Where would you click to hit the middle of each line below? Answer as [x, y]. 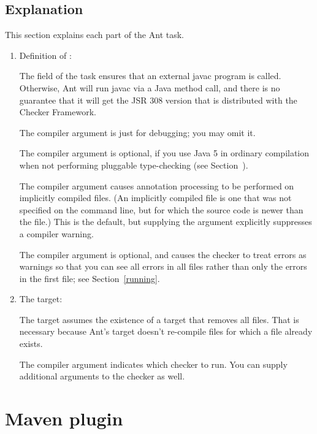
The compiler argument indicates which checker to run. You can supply [153, 364]
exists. [31, 344]
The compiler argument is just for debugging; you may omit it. [137, 132]
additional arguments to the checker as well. [102, 376]
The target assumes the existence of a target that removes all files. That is [159, 319]
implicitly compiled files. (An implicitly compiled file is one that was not [155, 198]
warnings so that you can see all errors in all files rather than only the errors [163, 266]
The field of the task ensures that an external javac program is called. [150, 76]
